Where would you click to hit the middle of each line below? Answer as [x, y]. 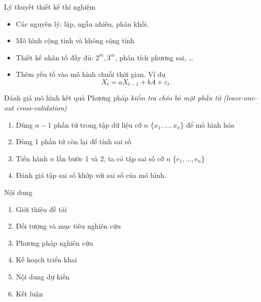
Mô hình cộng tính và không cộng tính [75, 40]
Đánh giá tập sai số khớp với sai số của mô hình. [91, 175]
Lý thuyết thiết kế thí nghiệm [50, 7]
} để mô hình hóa [207, 124]
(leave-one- [240, 98]
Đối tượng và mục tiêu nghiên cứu [68, 226]
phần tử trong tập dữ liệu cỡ [97, 124]
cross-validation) [42, 108]
